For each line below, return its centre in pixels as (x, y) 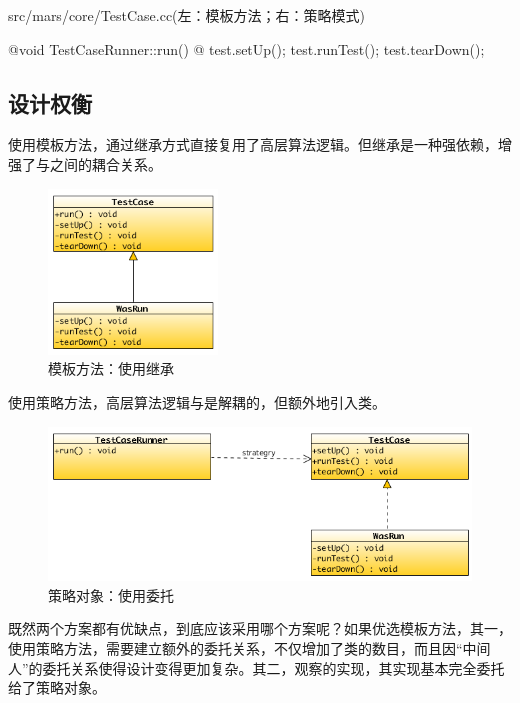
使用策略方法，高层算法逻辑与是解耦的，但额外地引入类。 (197, 402)
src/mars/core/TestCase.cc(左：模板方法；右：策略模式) (186, 15)
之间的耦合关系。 (105, 163)
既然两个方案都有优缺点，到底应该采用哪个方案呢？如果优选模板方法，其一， (260, 628)
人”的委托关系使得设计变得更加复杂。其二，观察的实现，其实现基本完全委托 (256, 667)
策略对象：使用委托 (111, 594)
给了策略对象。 (57, 687)
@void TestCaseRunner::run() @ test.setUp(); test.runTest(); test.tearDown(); (246, 48)
